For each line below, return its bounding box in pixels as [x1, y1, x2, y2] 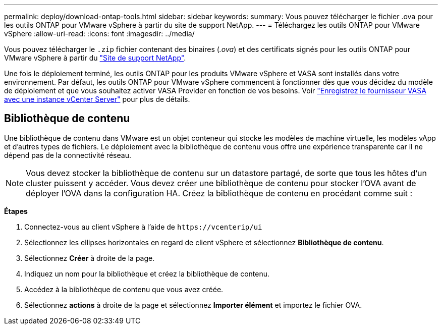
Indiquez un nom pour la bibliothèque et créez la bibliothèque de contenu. [24, 269, 270, 278]
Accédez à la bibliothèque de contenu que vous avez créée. [24, 285, 224, 294]
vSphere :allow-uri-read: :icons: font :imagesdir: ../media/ [4, 29, 195, 38]
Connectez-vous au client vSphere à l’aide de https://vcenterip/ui [24, 222, 262, 231]
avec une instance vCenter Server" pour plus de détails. [4, 95, 190, 103]
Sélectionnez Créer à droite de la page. [24, 253, 155, 262]
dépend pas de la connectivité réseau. [4, 150, 131, 159]
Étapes [4, 206, 28, 215]
